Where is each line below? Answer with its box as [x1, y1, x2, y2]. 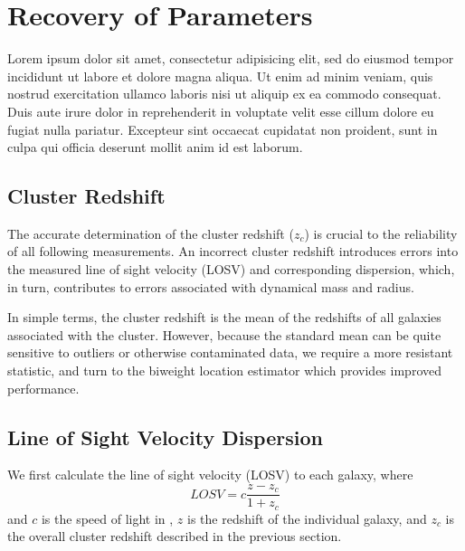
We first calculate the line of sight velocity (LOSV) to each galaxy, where [7, 465, 413, 484]
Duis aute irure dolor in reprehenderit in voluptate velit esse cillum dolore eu [7, 101, 434, 120]
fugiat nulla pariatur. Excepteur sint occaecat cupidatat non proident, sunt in [7, 119, 438, 138]
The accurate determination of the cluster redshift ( [7, 223, 294, 242]
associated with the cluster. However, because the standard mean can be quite [7, 325, 441, 344]
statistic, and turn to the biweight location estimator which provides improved [7, 361, 441, 380]
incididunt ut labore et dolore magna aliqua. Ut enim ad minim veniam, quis [7, 66, 433, 85]
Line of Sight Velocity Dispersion [7, 423, 323, 451]
